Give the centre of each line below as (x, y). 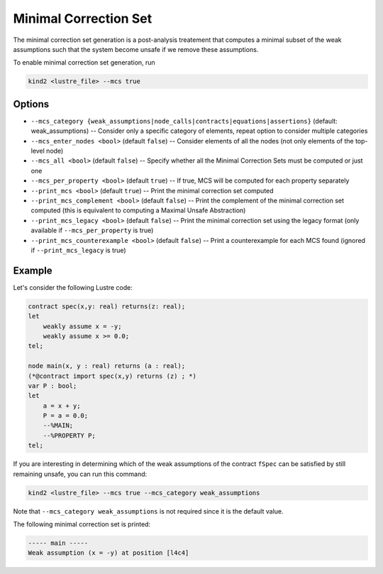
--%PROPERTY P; (69, 435)
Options (31, 104)
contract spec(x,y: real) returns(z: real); (107, 306)
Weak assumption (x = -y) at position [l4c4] (109, 553)
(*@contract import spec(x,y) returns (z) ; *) (112, 376)
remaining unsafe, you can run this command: (80, 474)
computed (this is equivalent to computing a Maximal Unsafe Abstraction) (138, 210)
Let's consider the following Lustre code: (73, 287)
